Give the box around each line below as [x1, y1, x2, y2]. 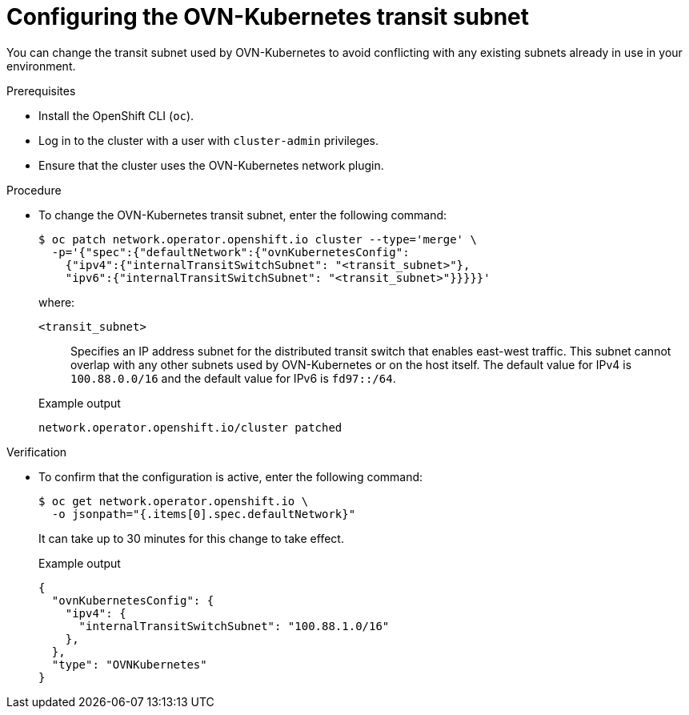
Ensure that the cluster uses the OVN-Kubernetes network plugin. [38, 158, 384, 172]
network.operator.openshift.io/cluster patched [38, 420, 342, 434]
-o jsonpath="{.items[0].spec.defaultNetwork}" [51, 507, 356, 520]
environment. [6, 58, 76, 73]
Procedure [6, 183, 62, 197]
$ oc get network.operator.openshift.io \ [38, 494, 309, 508]
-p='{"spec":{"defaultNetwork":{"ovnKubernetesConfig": [51, 245, 410, 259]
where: [38, 295, 75, 309]
